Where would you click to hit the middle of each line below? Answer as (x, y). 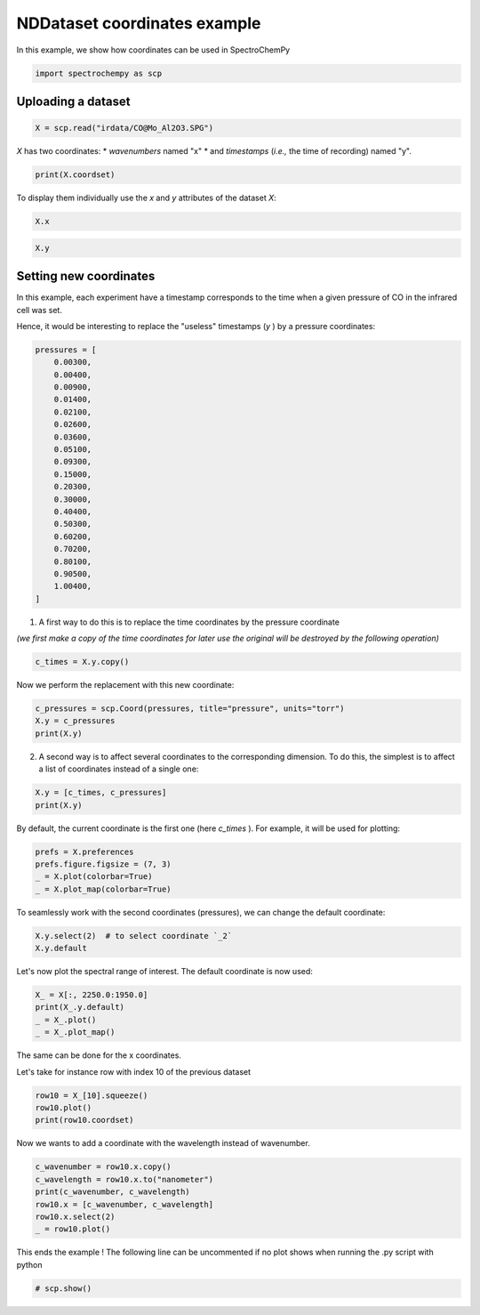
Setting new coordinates (86, 276)
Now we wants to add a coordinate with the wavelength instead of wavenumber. (163, 1143)
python (29, 1264)
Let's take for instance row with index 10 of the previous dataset (134, 1071)
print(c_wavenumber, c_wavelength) (112, 1192)
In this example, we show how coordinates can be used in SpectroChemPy (153, 50)
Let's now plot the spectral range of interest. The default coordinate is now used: (164, 972)
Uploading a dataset (73, 101)
